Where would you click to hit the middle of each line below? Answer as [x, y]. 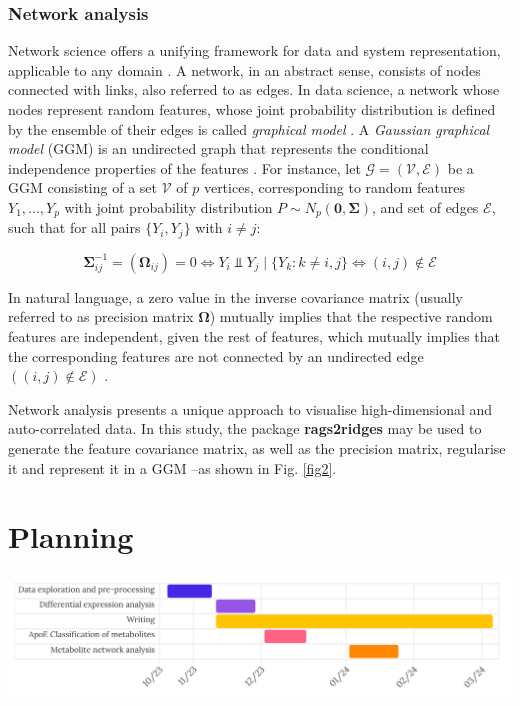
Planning [71, 536]
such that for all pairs [74, 227]
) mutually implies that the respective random [351, 316]
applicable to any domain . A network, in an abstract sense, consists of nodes [244, 69]
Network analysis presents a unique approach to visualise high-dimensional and [250, 408]
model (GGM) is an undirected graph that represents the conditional [218, 148]
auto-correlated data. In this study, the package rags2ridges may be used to [245, 428]
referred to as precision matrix [101, 316]
